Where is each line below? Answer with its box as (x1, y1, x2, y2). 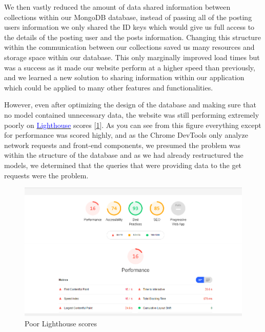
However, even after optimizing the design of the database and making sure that (4, 99, 256, 110)
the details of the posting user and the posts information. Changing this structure (4, 31, 261, 42)
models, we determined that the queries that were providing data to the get (4, 159, 242, 170)
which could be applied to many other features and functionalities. (4, 82, 213, 93)
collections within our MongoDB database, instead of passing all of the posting (4, 11, 252, 22)
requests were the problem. (4, 170, 89, 180)
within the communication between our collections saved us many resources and (4, 42, 255, 52)
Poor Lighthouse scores (25, 318, 97, 328)
